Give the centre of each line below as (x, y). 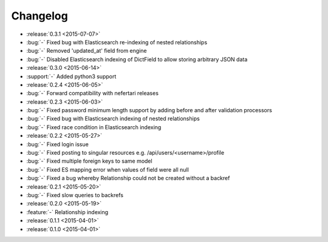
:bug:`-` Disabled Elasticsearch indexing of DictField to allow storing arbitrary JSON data (137, 59)
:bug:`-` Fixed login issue (58, 144)
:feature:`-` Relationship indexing (67, 212)
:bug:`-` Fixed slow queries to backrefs (75, 195)
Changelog (39, 16)
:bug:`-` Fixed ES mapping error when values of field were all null (108, 169)
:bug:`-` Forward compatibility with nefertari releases (93, 93)
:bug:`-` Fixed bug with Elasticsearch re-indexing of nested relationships (117, 42)
